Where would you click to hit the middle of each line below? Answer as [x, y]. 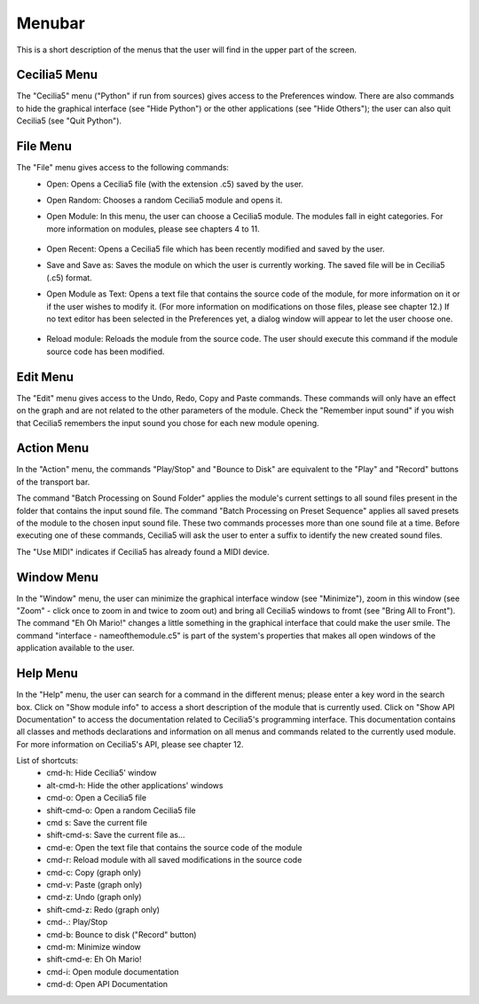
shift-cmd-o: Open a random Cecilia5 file [121, 810]
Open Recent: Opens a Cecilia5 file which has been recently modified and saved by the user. [216, 249]
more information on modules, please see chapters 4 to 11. [153, 229]
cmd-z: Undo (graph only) [94, 897]
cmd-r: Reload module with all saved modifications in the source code [174, 860]
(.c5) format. [69, 277]
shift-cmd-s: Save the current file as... [116, 835]
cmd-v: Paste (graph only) [94, 885]
